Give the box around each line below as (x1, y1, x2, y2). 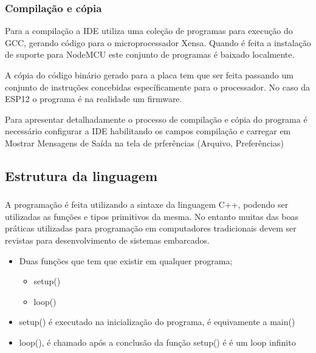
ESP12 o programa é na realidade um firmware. (5, 92, 182, 105)
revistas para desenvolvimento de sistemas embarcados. (5, 234, 210, 247)
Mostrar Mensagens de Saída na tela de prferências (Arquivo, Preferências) (5, 136, 284, 149)
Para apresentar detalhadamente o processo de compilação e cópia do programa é (5, 112, 307, 125)
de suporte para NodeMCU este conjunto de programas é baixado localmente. (5, 48, 295, 61)
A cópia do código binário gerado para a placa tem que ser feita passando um (5, 69, 294, 81)
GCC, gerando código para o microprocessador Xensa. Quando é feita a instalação (5, 36, 311, 49)
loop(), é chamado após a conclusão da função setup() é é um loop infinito (19, 336, 296, 349)
